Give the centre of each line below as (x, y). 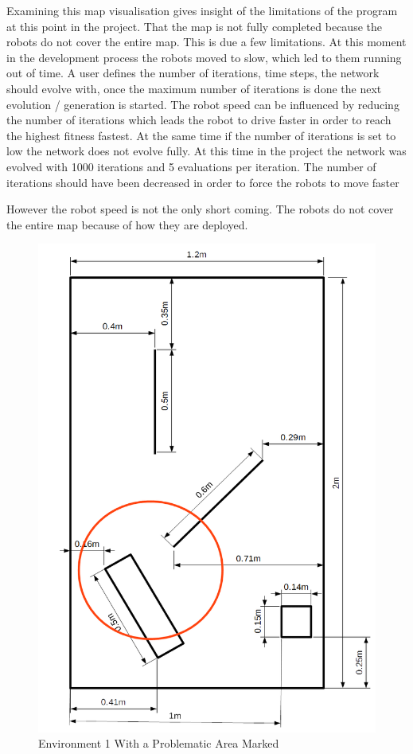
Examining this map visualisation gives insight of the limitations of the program (202, 10)
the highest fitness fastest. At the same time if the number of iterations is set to (201, 135)
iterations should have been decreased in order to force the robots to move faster (203, 182)
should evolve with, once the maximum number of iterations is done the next (194, 88)
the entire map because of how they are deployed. (127, 224)
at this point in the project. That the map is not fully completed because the (194, 26)
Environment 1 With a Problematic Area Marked (159, 743)
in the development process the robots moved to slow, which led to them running (204, 57)
